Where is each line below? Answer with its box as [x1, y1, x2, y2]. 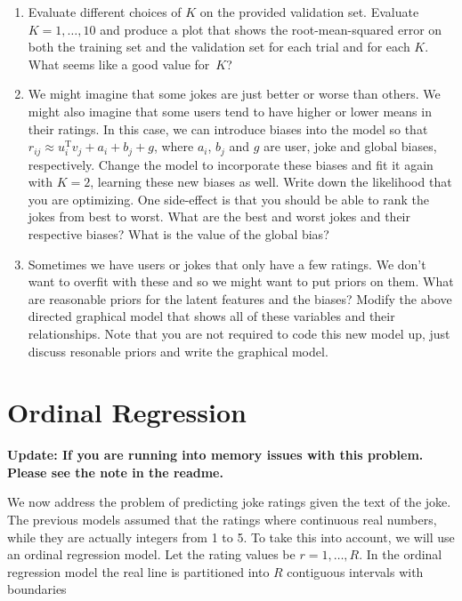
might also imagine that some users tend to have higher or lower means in [28, 101, 432, 120]
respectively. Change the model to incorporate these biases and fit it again [28, 155, 434, 173]
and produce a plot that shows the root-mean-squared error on [100, 20, 442, 38]
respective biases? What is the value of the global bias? [28, 224, 329, 243]
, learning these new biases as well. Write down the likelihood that [90, 172, 452, 191]
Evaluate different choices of [28, 3, 182, 20]
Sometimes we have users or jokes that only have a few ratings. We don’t [28, 254, 426, 273]
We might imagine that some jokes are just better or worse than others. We [28, 84, 441, 103]
